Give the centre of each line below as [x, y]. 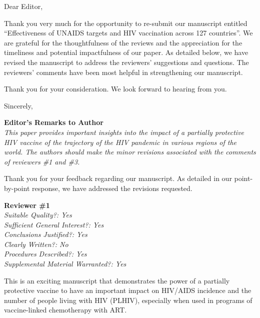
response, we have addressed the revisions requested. [112, 188]
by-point [17, 188]
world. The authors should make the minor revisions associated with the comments [130, 152]
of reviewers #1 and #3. [42, 161]
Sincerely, [18, 105]
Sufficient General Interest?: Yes [54, 224]
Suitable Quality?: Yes [38, 215]
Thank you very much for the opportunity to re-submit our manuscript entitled [126, 23]
